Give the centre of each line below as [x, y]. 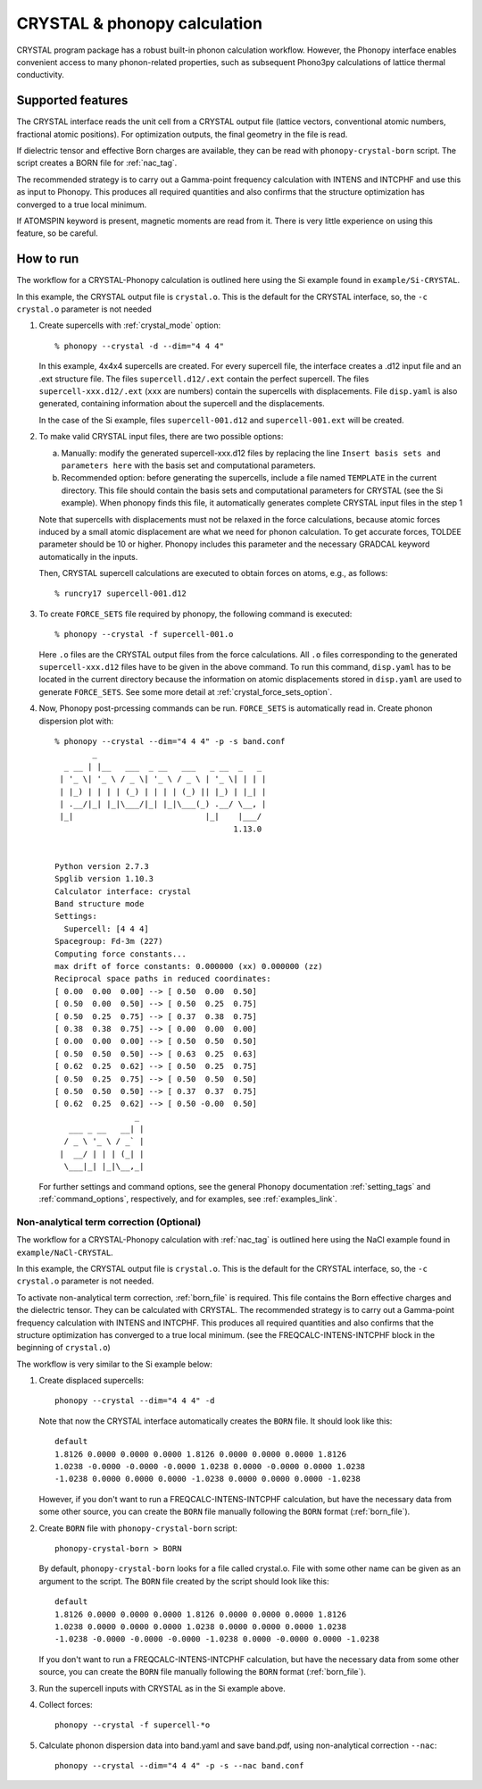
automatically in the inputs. [88, 556]
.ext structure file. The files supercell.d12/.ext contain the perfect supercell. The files [204, 379]
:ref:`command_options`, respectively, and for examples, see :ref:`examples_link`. [188, 1199]
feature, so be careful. [57, 233]
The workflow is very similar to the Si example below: [115, 1364]
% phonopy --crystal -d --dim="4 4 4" [140, 346]
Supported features [72, 100]
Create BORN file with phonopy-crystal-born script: [138, 1528]
